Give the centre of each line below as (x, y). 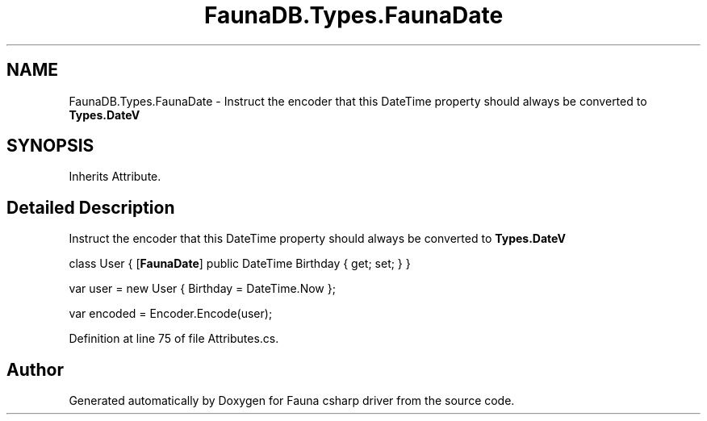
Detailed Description (91, 207)
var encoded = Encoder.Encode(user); (171, 314)
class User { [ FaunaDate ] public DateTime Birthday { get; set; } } (240, 264)
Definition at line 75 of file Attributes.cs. (174, 339)
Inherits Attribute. (115, 177)
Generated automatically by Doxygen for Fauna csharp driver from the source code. (292, 401)
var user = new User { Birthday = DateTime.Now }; (202, 289)
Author (35, 369)
